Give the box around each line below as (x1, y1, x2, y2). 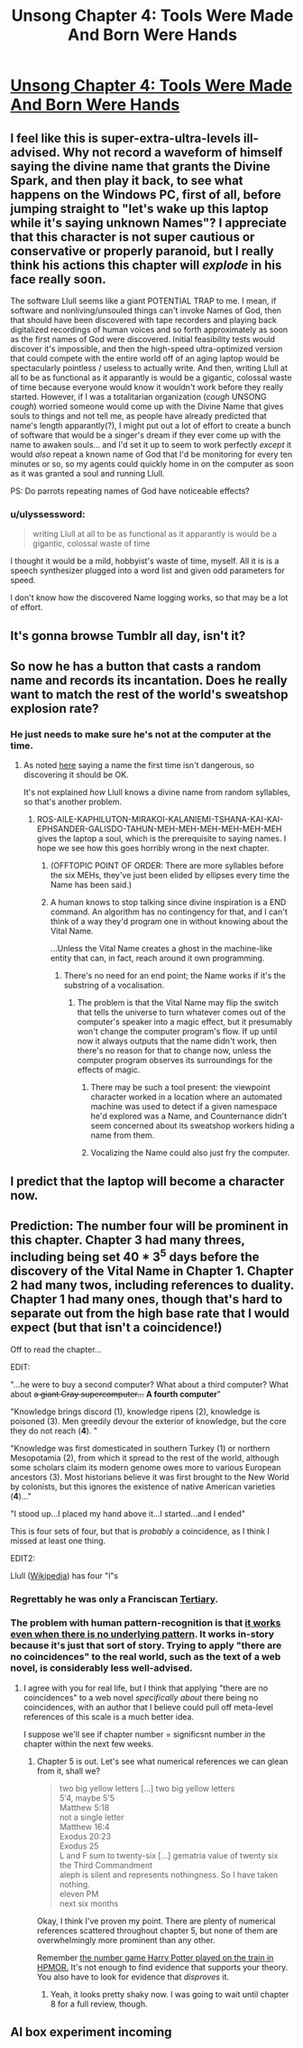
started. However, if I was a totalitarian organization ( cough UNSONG (10, 392, 267, 402)
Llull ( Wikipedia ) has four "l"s (10, 1570, 119, 1580)
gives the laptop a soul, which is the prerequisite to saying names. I (36, 833, 287, 844)
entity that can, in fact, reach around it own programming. (50, 953, 265, 964)
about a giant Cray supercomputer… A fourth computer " (10, 1388, 222, 1399)
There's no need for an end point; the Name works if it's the (63, 970, 287, 981)
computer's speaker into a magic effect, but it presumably (77, 1016, 293, 1027)
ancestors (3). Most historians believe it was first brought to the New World (10, 1471, 289, 1482)
